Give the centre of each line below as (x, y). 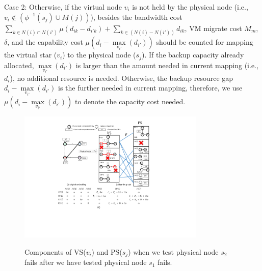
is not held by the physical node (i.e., (190, 7)
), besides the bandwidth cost (136, 17)
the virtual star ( (31, 55)
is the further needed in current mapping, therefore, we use (150, 88)
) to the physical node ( (99, 55)
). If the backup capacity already (193, 55)
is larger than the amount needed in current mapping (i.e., (167, 65)
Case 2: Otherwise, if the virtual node (63, 7)
